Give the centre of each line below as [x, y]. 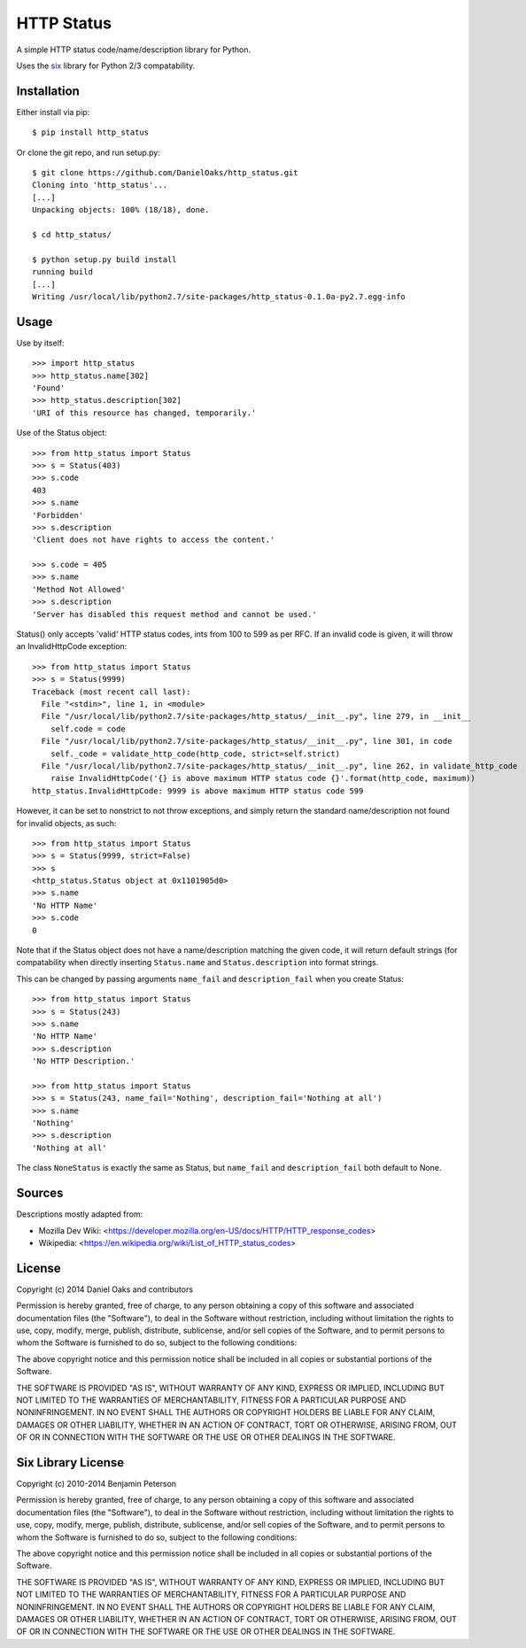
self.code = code [88, 729]
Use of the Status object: [62, 433]
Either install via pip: [53, 112]
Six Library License [70, 1462]
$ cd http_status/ [72, 234]
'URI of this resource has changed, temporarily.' [144, 413]
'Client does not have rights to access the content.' [154, 540]
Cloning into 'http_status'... [100, 185]
